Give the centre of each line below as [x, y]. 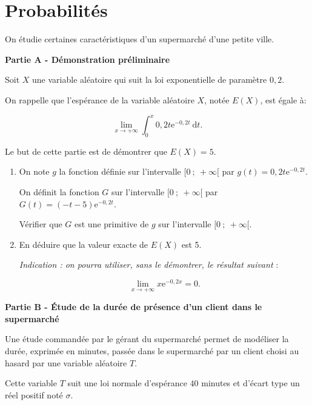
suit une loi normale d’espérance [127, 383]
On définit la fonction [59, 191]
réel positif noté [34, 394]
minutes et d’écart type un [251, 383]
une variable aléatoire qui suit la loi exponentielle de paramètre [150, 79]
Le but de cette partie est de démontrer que [86, 151]
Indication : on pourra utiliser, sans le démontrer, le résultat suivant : [149, 264]
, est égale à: [283, 99]
